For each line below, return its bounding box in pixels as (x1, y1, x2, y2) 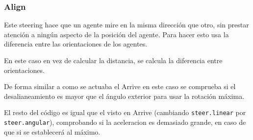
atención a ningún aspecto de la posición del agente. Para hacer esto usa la (4, 29, 229, 39)
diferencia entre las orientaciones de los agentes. (4, 39, 148, 49)
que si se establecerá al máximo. (4, 126, 101, 137)
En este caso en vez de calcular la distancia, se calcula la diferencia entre (4, 55, 223, 65)
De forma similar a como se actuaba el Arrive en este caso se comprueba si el (4, 81, 236, 92)
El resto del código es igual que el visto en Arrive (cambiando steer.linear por (4, 107, 246, 117)
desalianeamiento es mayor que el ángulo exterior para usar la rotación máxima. (4, 91, 245, 101)
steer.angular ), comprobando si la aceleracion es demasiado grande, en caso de (4, 117, 246, 127)
